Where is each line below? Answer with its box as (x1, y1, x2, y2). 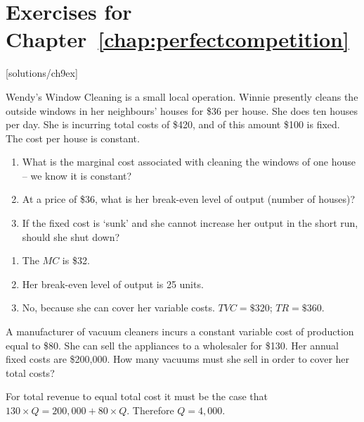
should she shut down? (22, 229, 120, 244)
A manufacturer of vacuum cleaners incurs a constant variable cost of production (6, 324, 354, 339)
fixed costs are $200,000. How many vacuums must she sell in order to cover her (6, 352, 350, 366)
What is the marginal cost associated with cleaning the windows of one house (22, 154, 356, 169)
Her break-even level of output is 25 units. (22, 276, 204, 291)
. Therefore (126, 403, 174, 417)
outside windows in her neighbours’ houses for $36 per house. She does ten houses (6, 103, 358, 118)
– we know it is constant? (22, 168, 132, 182)
